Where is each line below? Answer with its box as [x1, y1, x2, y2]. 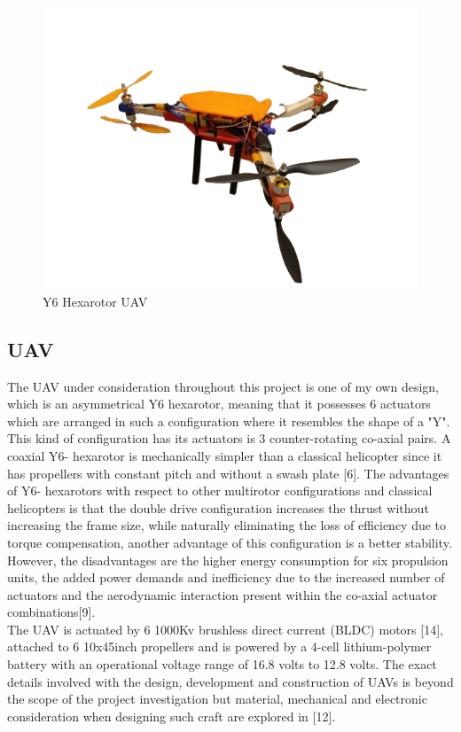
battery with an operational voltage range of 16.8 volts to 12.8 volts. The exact [7, 655, 437, 674]
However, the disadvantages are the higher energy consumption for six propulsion [7, 550, 449, 569]
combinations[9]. [7, 603, 96, 621]
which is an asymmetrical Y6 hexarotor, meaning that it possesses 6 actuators [7, 394, 431, 413]
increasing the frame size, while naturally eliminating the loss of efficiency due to [7, 516, 447, 534]
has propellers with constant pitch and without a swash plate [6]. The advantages [7, 463, 449, 482]
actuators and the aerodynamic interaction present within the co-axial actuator [7, 585, 438, 604]
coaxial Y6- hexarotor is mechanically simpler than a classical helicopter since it [7, 446, 442, 464]
